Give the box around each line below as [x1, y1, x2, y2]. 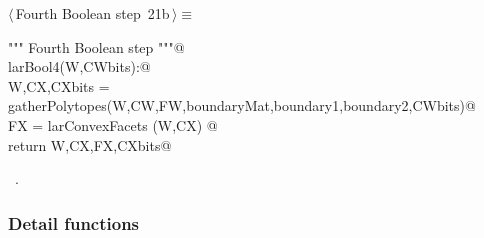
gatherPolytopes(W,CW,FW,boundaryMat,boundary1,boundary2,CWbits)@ [8, 95, 476, 116]
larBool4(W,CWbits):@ [8, 56, 151, 77]
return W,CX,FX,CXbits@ [8, 134, 172, 155]
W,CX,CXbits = [8, 75, 110, 96]
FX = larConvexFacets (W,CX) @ [8, 114, 218, 135]
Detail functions [8, 210, 140, 235]
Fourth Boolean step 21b [15, 3, 170, 23]
